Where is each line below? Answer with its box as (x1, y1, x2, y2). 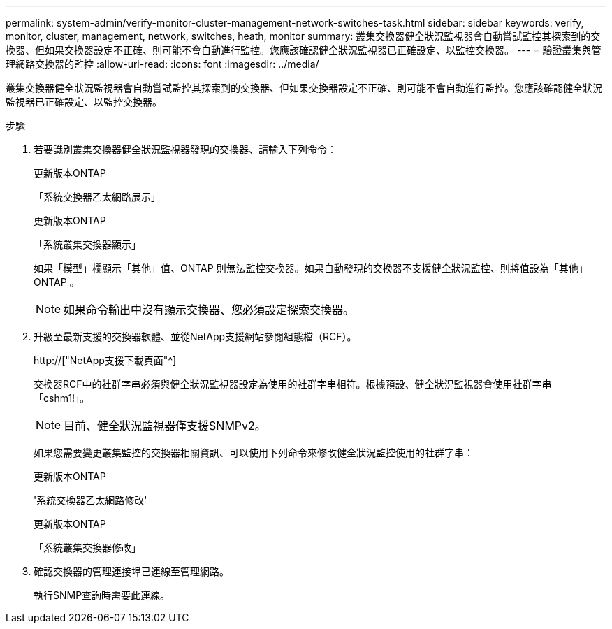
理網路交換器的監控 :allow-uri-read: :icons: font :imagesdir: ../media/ (6, 58, 319, 70)
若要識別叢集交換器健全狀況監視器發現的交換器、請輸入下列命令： (34, 143, 337, 155)
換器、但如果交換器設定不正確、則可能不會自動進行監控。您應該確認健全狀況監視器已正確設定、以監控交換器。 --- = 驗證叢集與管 (6, 44, 602, 56)
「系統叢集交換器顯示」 (34, 238, 141, 250)
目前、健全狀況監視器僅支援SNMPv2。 (64, 419, 266, 433)
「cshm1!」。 (34, 392, 90, 404)
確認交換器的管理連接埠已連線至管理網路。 (34, 565, 229, 577)
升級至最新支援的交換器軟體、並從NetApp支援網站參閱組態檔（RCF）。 (34, 331, 357, 342)
